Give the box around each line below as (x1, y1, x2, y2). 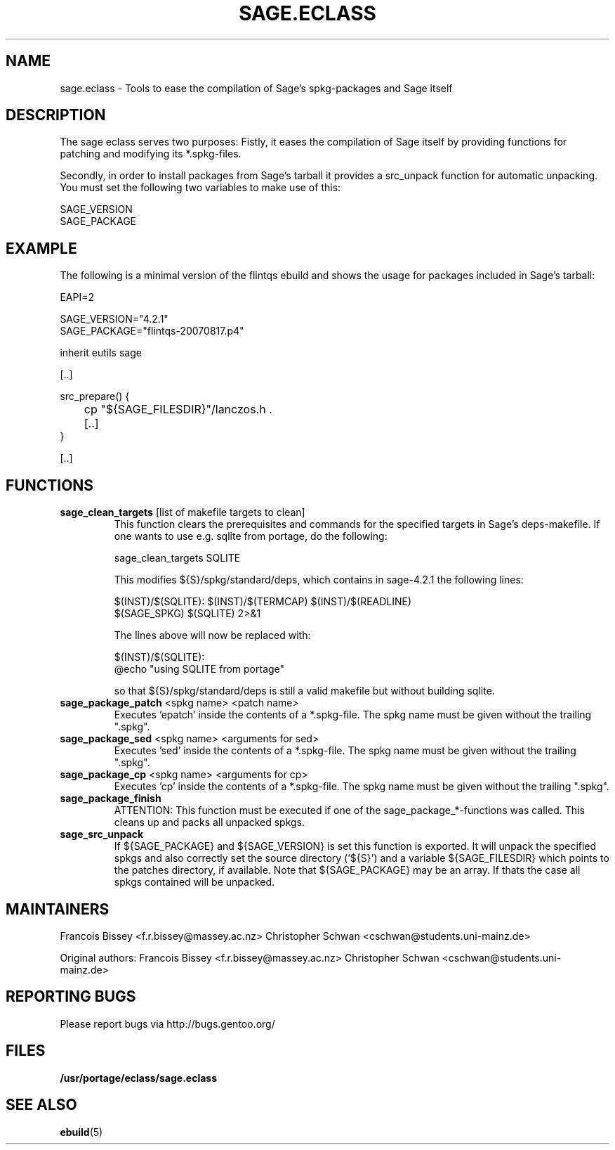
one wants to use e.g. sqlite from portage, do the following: (114, 530, 388, 543)
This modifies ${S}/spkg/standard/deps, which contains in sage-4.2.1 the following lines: (114, 574, 524, 586)
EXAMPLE (6, 239, 77, 257)
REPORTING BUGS (6, 988, 136, 1006)
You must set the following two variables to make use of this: (60, 181, 341, 194)
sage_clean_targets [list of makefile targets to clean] (60, 506, 305, 519)
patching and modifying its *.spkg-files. (60, 148, 242, 160)
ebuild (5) (60, 1125, 103, 1138)
